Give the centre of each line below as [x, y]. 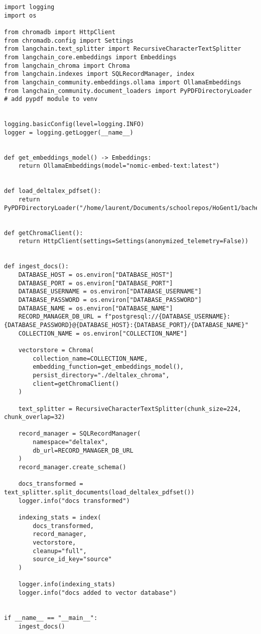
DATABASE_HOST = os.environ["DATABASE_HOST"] [96, 275]
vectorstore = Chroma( [56, 350]
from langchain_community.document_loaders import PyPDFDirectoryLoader [128, 91]
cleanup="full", [60, 551]
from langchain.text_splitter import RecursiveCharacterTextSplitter [123, 49]
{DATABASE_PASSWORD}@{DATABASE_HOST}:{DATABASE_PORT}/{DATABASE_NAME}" [126, 325]
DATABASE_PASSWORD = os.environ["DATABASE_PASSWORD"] [110, 300]
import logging [29, 7]
